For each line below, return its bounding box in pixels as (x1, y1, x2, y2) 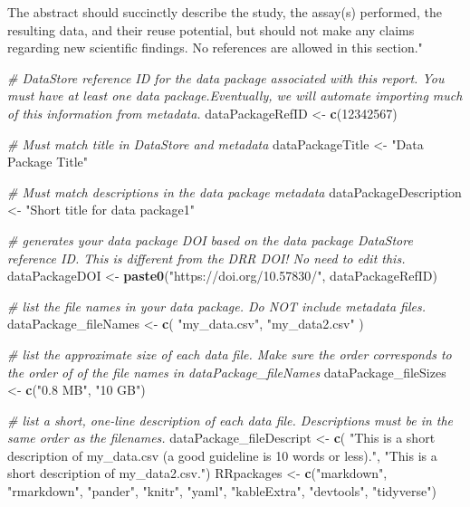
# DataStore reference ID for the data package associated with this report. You (7, 68, 445, 87)
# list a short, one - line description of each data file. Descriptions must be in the (7, 410, 454, 429)
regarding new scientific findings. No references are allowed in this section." (7, 38, 423, 57)
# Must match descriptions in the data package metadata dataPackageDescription (7, 182, 462, 201)
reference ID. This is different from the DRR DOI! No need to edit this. (7, 248, 406, 267)
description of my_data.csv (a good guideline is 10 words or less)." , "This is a (7, 445, 437, 464)
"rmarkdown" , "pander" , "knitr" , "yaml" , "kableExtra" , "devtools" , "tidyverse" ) (7, 482, 436, 501)
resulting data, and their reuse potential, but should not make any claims (7, 20, 415, 39)
